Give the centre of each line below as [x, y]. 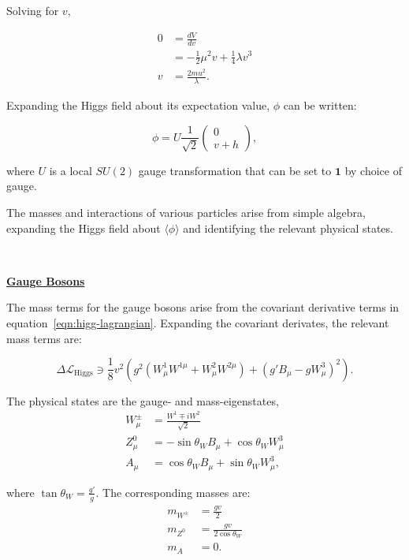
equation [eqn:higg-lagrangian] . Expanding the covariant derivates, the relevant [198, 323]
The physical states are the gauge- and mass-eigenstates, [143, 400]
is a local [71, 170]
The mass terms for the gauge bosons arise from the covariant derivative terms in [203, 307]
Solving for [33, 10]
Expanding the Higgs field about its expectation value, [138, 105]
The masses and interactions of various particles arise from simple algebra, [186, 213]
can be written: [320, 105]
